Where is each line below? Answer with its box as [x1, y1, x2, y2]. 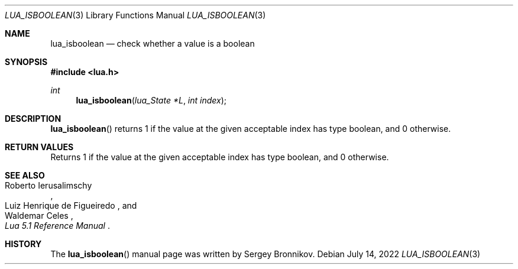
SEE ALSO [5, 170, 45, 180]
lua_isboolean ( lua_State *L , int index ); [76, 95, 227, 105]
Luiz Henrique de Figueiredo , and [5, 200, 137, 210]
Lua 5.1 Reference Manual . [5, 221, 110, 231]
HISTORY [5, 239, 42, 249]
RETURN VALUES [5, 142, 74, 152]
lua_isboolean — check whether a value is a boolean [50, 38, 255, 48]
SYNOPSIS [5, 57, 48, 67]
